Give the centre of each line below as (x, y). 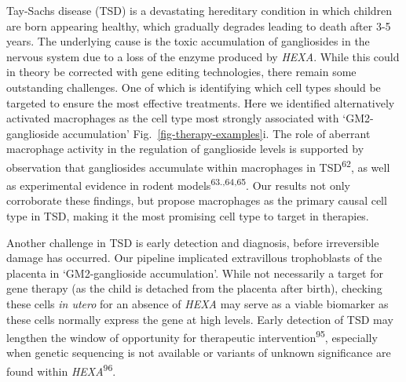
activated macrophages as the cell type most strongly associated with (173, 118)
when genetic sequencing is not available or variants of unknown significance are (199, 353)
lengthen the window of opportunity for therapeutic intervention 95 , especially (192, 336)
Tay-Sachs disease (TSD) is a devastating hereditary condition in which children (199, 10)
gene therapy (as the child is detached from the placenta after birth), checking (194, 288)
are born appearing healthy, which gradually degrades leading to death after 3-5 (199, 25)
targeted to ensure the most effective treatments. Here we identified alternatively (201, 102)
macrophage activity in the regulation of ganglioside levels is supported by (185, 149)
